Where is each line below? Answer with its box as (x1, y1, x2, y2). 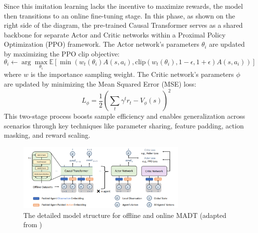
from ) (23, 219, 42, 230)
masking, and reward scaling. (4, 130, 90, 140)
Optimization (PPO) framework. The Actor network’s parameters (4, 39, 200, 49)
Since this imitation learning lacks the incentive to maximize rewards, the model (4, 1, 243, 11)
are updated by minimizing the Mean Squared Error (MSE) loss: (4, 79, 196, 89)
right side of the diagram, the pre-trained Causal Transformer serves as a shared (4, 20, 243, 30)
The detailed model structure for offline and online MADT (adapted (23, 210, 226, 220)
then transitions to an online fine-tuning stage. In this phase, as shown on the (4, 10, 235, 20)
